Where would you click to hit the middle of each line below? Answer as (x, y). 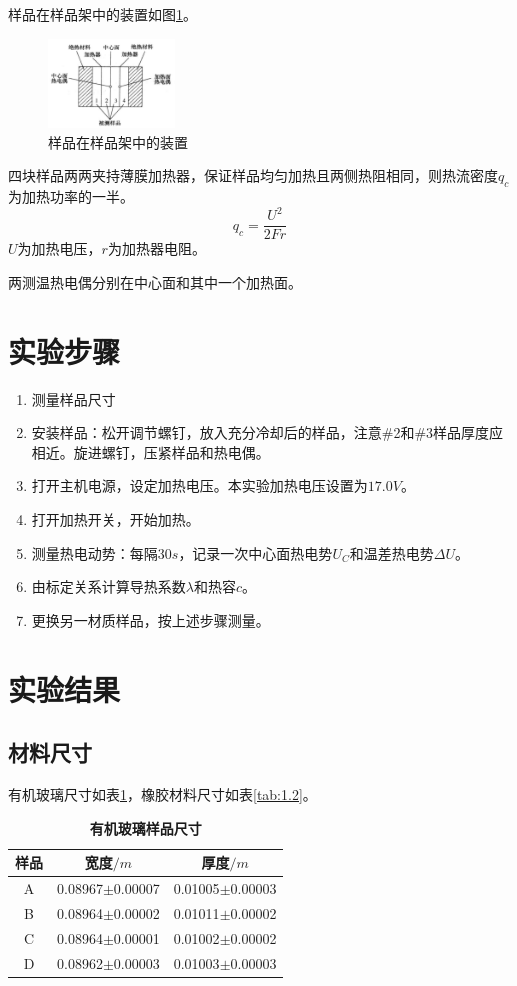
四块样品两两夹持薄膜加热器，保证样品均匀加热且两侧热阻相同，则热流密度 (253, 175)
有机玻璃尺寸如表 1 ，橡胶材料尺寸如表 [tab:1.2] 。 (162, 794)
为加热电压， (59, 248)
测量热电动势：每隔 (94, 552)
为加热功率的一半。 (71, 196)
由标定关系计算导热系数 (108, 586)
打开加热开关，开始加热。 (115, 519)
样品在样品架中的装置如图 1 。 (102, 14)
